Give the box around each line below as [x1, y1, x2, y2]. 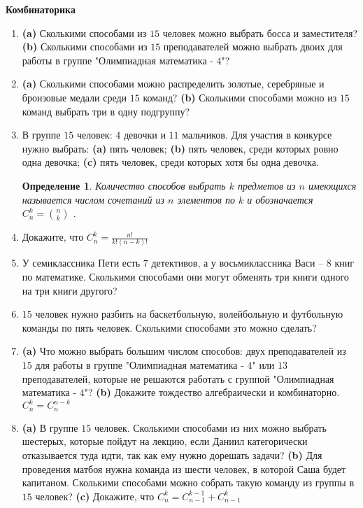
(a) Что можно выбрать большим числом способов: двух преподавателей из [22, 344, 346, 358]
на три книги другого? [22, 283, 118, 297]
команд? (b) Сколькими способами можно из [143, 90, 337, 104]
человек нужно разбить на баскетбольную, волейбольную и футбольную [35, 306, 343, 321]
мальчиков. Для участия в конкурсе [182, 127, 332, 142]
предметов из [237, 178, 296, 192]
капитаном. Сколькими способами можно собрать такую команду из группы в [22, 475, 354, 490]
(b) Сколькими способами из [22, 39, 148, 54]
